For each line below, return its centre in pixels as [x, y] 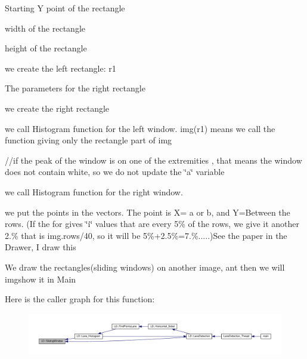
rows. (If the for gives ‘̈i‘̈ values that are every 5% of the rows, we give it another [152, 224]
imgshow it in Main [41, 279]
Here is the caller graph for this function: [80, 299]
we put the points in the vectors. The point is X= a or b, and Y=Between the [148, 212]
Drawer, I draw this [41, 247]
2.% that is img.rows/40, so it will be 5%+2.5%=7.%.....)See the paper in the [146, 235]
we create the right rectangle [57, 108]
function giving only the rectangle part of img [89, 140]
